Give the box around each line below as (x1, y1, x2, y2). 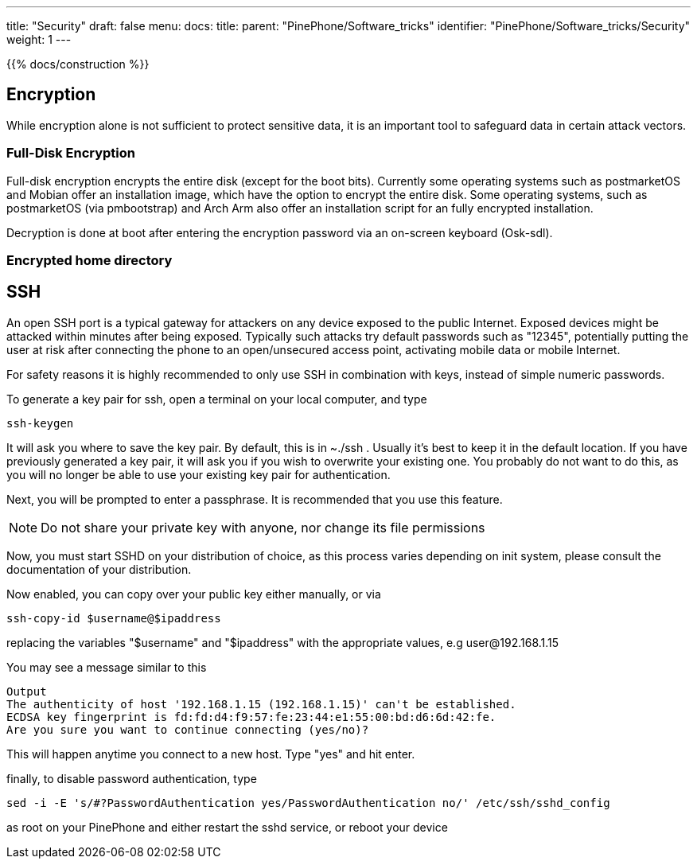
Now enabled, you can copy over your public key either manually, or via (6, 586, 381, 601)
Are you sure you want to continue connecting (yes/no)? (6, 723, 369, 736)
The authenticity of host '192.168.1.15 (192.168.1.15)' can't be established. (6, 697, 516, 711)
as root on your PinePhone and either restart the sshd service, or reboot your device (6, 820, 448, 834)
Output (6, 684, 47, 698)
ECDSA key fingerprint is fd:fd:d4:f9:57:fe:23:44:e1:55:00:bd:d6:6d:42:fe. (6, 710, 496, 723)
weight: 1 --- (6, 33, 72, 46)
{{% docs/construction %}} (6, 57, 150, 71)
